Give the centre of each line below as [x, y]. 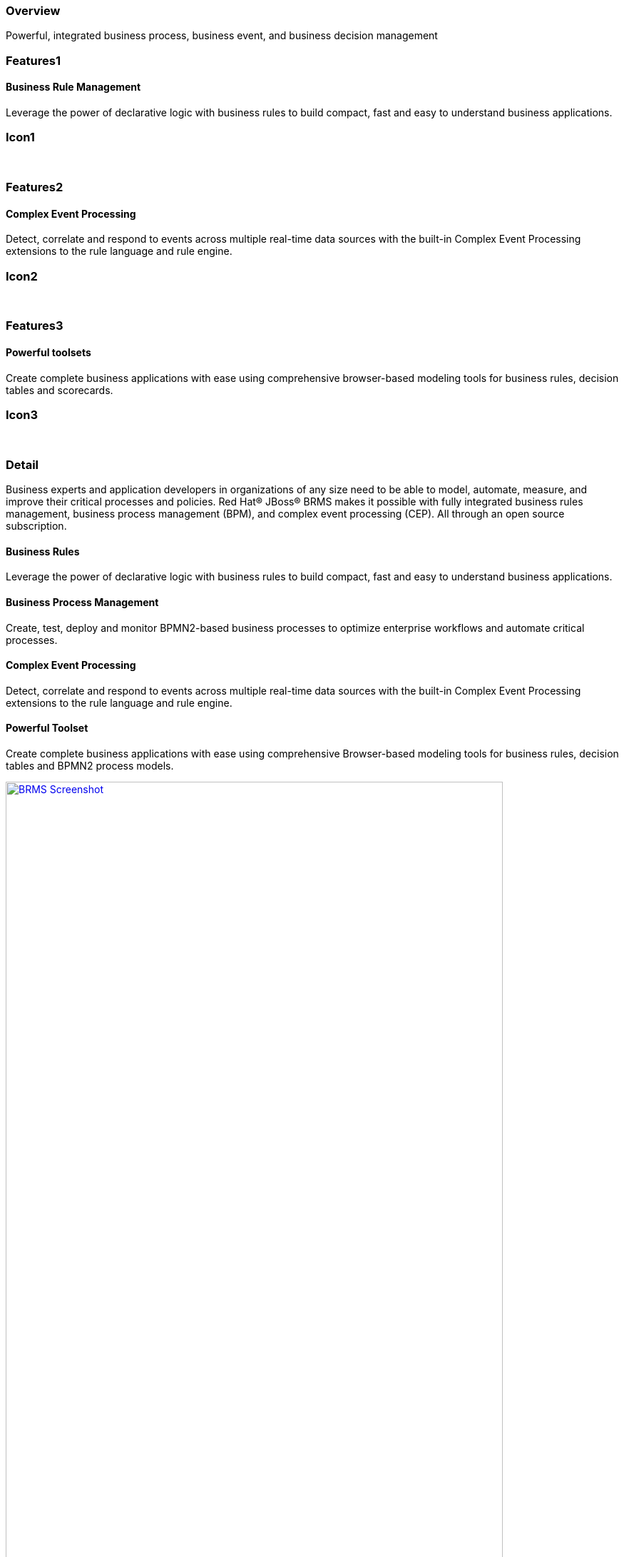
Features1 [33, 60]
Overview [33, 11]
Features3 [35, 326]
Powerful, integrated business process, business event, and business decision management [222, 36]
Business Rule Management [73, 87]
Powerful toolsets [48, 353]
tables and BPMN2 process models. [90, 766]
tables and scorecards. [60, 390]
